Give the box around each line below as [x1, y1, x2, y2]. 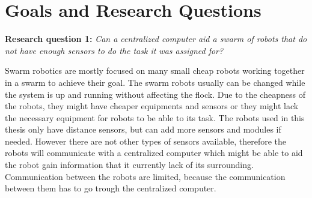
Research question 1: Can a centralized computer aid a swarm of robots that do [5, 32, 307, 45]
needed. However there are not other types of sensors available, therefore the [5, 134, 286, 147]
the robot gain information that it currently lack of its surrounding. [5, 158, 254, 171]
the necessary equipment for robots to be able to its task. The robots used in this [5, 111, 305, 124]
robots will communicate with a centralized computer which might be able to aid [5, 146, 303, 159]
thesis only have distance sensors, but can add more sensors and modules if [5, 123, 281, 136]
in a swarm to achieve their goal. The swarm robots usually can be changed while [5, 76, 305, 88]
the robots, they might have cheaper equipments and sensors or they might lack [5, 100, 299, 112]
